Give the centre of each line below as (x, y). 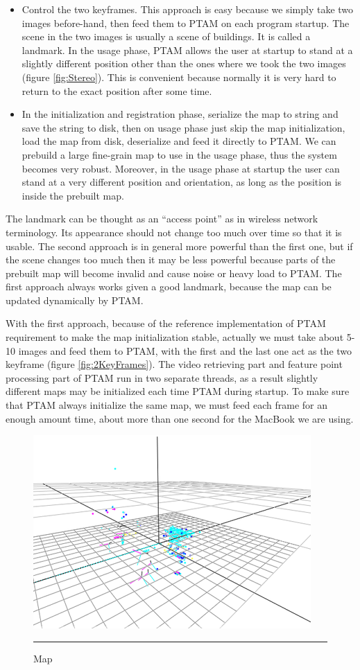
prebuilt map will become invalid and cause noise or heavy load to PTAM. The (174, 273)
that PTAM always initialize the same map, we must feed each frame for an (167, 405)
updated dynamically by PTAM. (75, 300)
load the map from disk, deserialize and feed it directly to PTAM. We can (179, 141)
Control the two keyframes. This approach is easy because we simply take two (188, 9)
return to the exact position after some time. (117, 90)
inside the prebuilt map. (73, 195)
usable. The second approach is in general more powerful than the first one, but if (179, 246)
